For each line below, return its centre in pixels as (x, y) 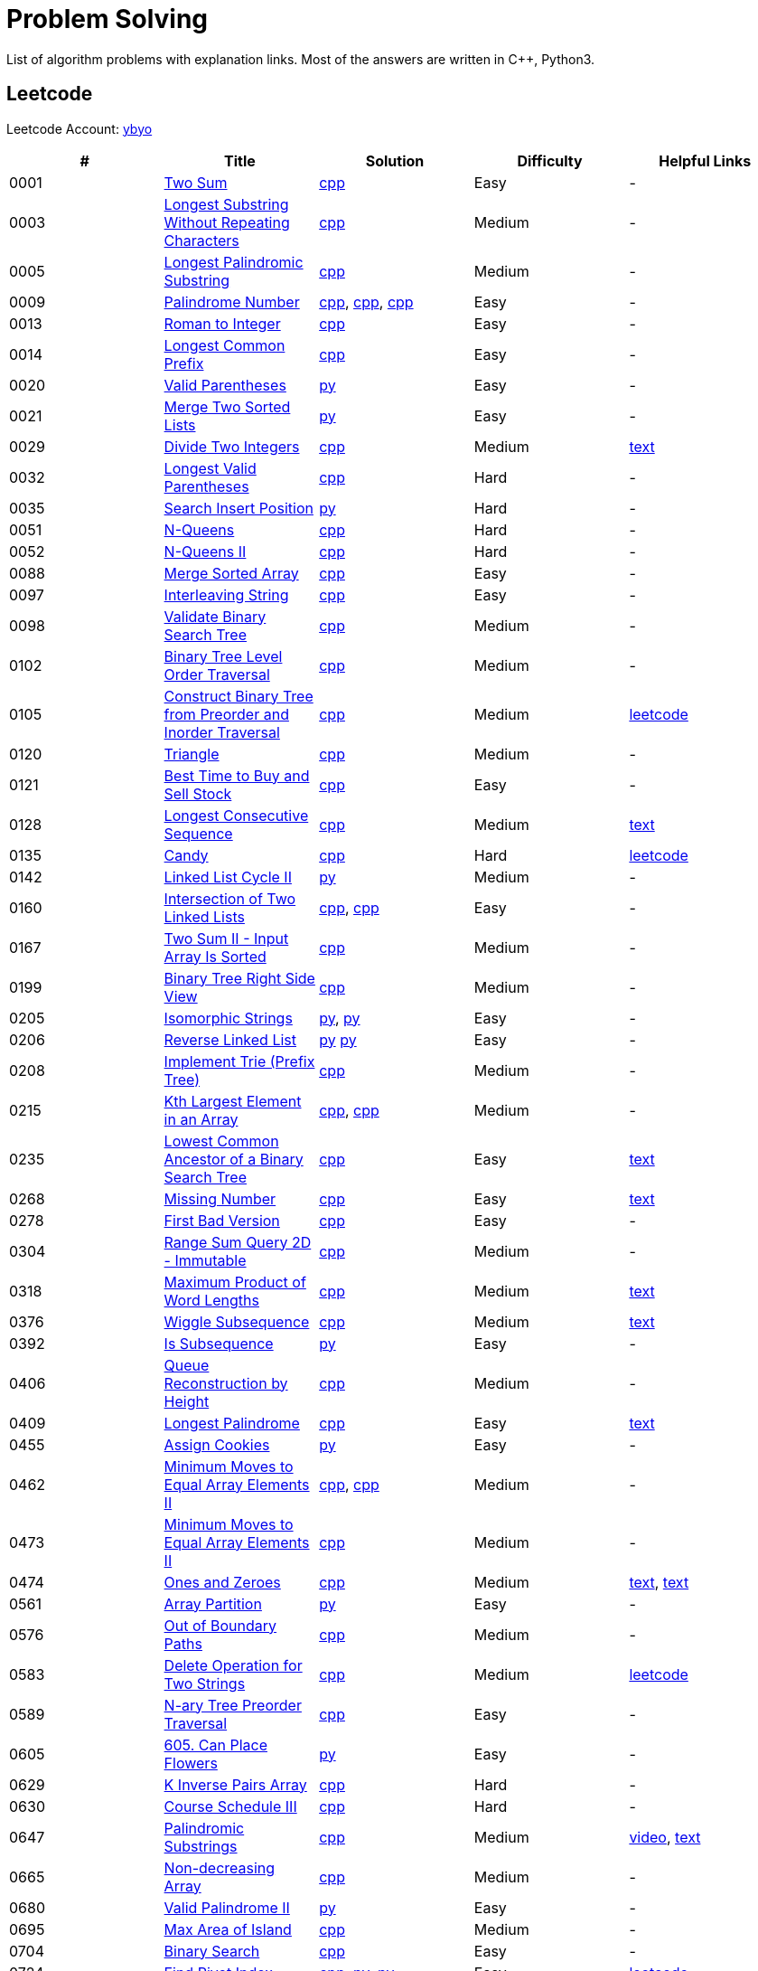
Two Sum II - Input (226, 938)
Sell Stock (198, 793)
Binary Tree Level (223, 656)
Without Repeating (227, 222)
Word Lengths (211, 1300)
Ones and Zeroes (222, 1582)
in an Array (201, 1119)
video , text (665, 1837)
